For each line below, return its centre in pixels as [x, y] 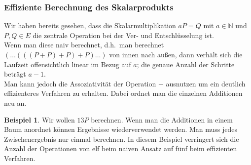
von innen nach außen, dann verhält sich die [176, 54]
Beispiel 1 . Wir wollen [39, 119]
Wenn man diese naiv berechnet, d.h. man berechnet [84, 45]
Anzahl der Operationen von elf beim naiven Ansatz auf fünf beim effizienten [121, 148]
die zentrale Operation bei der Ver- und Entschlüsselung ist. [123, 35]
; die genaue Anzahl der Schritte [186, 64]
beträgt [15, 74]
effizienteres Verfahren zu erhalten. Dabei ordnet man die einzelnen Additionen [123, 93]
